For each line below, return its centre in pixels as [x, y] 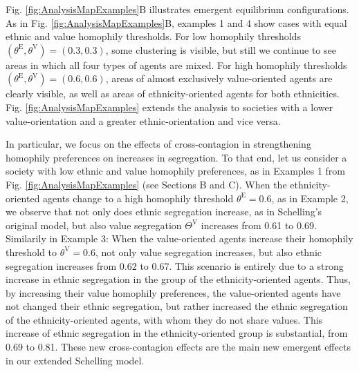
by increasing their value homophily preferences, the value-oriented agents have [173, 292]
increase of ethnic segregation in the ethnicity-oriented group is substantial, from [177, 333]
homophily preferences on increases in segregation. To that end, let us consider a [176, 157]
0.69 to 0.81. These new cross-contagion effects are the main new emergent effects [178, 347]
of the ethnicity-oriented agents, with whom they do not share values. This [164, 319]
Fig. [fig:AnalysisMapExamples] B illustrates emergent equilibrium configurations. [177, 9]
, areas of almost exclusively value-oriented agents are [219, 78]
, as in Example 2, [310, 198]
